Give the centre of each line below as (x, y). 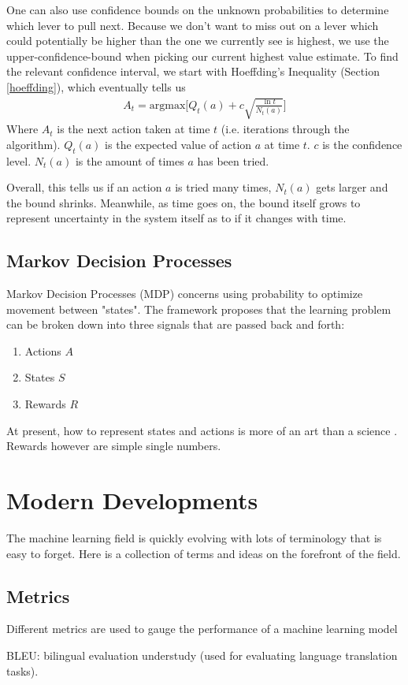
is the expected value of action (178, 144)
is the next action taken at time (134, 129)
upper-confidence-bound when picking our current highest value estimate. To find (202, 56)
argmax (167, 105)
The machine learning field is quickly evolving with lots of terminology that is (194, 537)
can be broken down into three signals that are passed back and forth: (176, 324)
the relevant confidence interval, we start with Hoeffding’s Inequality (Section (193, 71)
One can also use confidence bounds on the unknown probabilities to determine (198, 9)
